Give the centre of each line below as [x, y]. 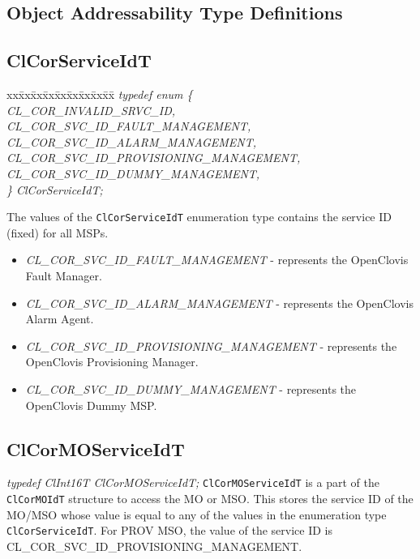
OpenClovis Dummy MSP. [91, 405]
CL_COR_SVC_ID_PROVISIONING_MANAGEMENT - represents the [211, 346]
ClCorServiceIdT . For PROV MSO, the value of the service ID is [169, 530]
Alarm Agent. [60, 319]
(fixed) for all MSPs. [58, 232]
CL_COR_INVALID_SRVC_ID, [91, 110]
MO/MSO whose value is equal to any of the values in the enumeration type [197, 514]
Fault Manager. [64, 275]
